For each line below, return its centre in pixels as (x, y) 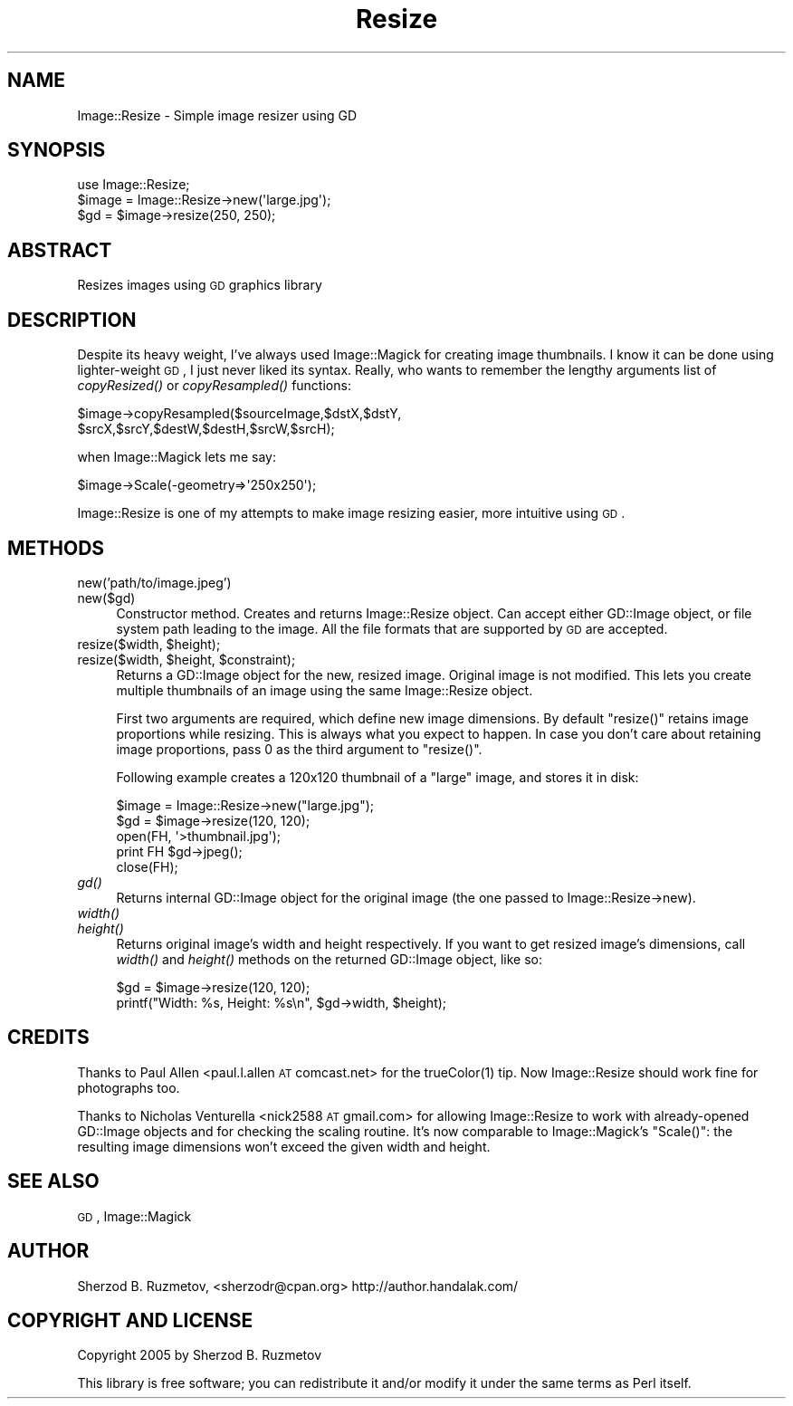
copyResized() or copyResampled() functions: (214, 386)
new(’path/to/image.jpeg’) (154, 582)
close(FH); (147, 866)
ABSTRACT (60, 250)
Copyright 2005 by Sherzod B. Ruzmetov (200, 1355)
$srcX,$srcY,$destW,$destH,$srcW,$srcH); (206, 429)
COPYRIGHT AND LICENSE (130, 1320)
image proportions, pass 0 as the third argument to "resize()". (299, 749)
